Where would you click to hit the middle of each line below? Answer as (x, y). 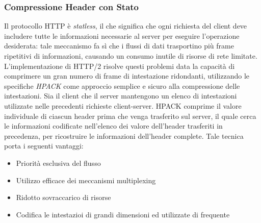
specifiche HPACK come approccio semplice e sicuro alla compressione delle (122, 85)
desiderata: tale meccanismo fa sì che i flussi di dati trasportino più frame (119, 46)
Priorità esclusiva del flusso (58, 163)
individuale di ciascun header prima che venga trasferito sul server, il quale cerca (130, 116)
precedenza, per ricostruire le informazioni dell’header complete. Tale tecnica (124, 135)
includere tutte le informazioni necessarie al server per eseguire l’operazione (122, 35)
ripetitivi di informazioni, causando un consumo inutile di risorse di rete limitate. (131, 56)
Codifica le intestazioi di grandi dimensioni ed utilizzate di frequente (123, 214)
